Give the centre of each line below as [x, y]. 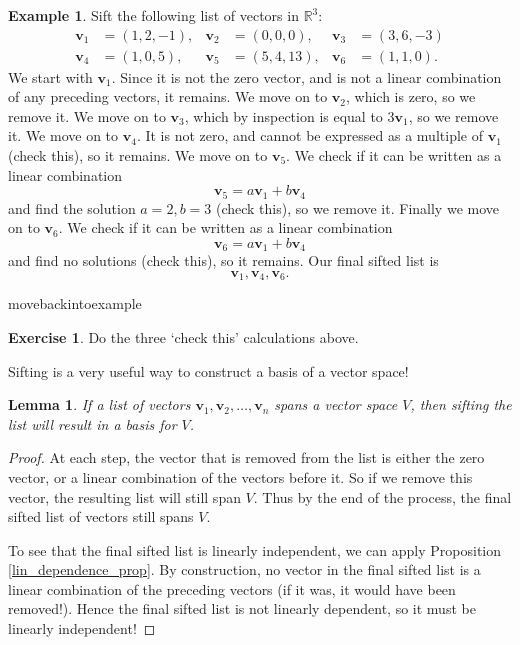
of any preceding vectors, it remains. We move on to [168, 96]
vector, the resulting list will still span [124, 496]
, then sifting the [461, 404]
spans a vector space [336, 404]
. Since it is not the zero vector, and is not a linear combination [306, 76]
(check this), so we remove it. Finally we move [357, 207]
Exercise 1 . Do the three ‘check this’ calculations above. [183, 336]
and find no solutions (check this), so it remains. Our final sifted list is [223, 260]
